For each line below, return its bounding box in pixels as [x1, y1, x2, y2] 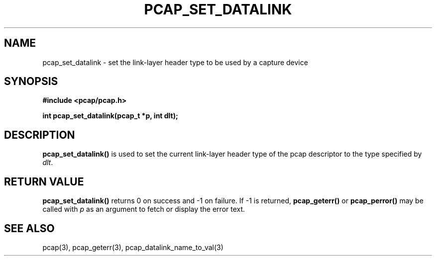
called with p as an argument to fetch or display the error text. [42, 205, 245, 214]
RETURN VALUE [4, 175, 84, 188]
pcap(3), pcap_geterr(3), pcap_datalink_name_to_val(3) [42, 243, 223, 252]
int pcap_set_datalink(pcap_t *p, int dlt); [42, 111, 178, 120]
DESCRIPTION [4, 128, 75, 141]
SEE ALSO [4, 222, 55, 235]
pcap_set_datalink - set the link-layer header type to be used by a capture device [42, 58, 308, 67]
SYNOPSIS [4, 75, 58, 88]
